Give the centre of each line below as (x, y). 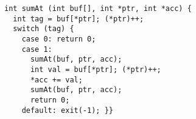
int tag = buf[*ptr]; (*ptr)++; (79, 19)
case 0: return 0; (59, 39)
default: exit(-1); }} (67, 110)
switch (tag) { (44, 29)
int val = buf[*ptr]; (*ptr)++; (96, 69)
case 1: (37, 49)
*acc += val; (56, 80)
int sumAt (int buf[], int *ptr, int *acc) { (98, 9)
